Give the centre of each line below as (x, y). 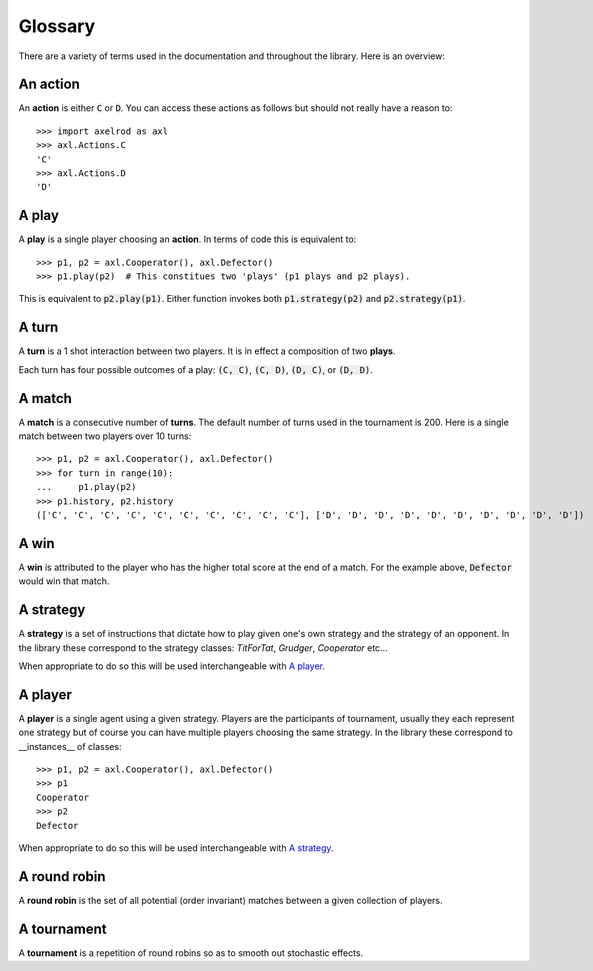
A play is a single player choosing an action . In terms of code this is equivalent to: (187, 239)
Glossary (57, 26)
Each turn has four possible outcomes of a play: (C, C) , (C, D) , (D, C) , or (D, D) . (196, 369)
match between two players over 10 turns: (105, 436)
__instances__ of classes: (70, 746)
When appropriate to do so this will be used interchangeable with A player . (171, 666)
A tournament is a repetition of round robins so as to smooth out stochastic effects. (191, 952)
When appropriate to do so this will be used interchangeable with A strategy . (176, 848)
